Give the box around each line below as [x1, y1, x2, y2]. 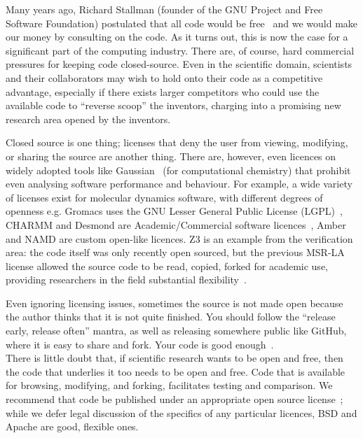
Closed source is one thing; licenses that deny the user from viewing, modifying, [6, 135, 348, 150]
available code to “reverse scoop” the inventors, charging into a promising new [6, 98, 341, 113]
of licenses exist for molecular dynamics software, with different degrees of [6, 190, 323, 204]
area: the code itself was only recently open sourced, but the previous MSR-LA [6, 245, 345, 260]
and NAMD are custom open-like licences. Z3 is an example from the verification [6, 231, 353, 246]
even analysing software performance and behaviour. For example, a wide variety [6, 176, 352, 191]
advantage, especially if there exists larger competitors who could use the [6, 84, 320, 99]
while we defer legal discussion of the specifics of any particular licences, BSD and [6, 405, 357, 420]
